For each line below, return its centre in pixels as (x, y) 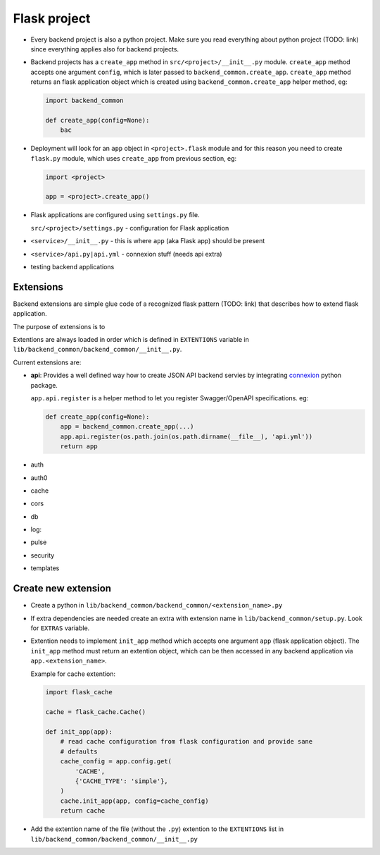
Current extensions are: (47, 362)
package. (44, 385)
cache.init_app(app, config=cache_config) (134, 801)
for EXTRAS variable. (60, 628)
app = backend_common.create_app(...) (127, 427)
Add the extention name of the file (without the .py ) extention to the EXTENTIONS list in (157, 829)
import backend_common (84, 101)
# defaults (79, 751)
